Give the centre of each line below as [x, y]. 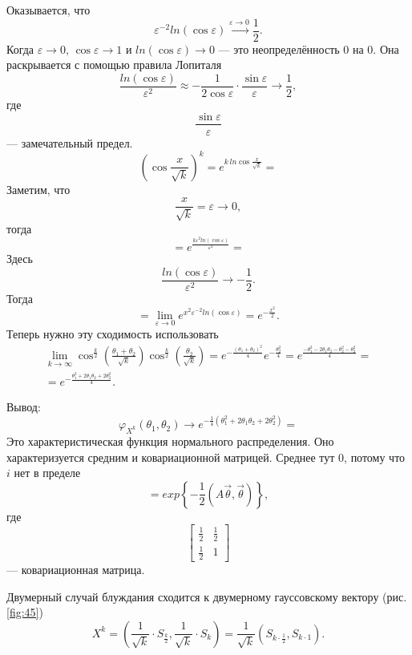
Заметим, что [38, 189]
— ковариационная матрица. [76, 570]
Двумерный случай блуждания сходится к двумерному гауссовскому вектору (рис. [207, 596]
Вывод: [24, 407]
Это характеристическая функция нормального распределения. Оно [170, 441]
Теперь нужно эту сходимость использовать [113, 333]
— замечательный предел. [70, 142]
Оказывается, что [48, 10]
